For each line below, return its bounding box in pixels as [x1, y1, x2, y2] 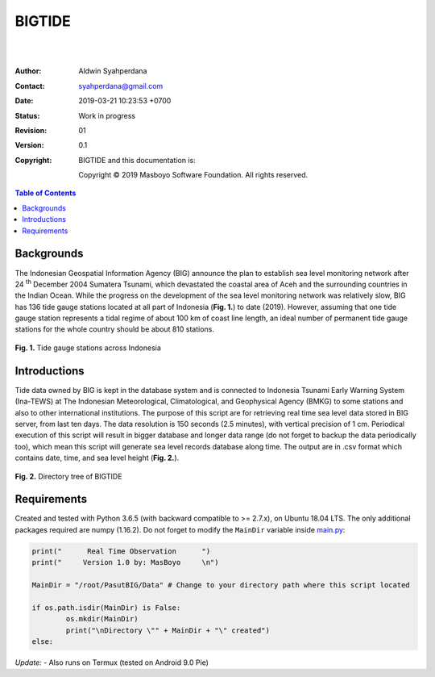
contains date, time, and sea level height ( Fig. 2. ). [14, 453, 180, 463]
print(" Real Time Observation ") [31, 546, 211, 556]
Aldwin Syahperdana [78, 66, 147, 76]
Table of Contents [14, 188, 77, 198]
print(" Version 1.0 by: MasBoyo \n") [31, 558, 219, 567]
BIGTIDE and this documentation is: [78, 155, 197, 165]
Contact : [14, 81, 46, 90]
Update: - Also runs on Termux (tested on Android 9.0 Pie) [14, 658, 209, 667]
